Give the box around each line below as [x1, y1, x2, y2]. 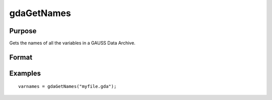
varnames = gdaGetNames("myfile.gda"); [18, 83, 117, 89]
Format [9, 53, 33, 61]
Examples [9, 69, 41, 77]
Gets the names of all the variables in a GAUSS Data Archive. [9, 40, 135, 46]
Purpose [9, 27, 37, 35]
